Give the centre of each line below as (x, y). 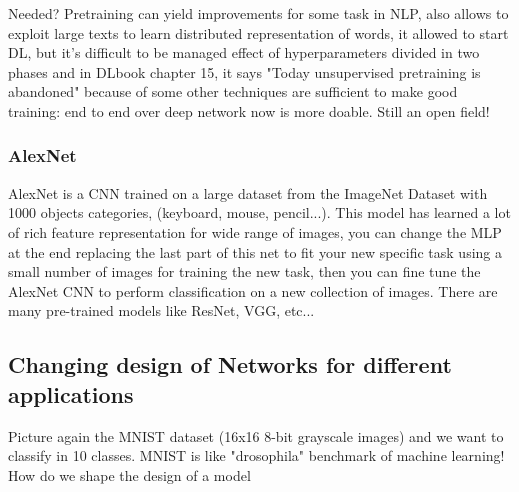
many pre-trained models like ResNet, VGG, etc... (161, 310)
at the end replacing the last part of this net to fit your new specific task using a (255, 251)
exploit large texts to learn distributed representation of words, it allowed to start (258, 32)
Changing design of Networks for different (230, 364)
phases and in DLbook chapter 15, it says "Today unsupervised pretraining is (244, 71)
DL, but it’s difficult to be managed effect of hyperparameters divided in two (244, 52)
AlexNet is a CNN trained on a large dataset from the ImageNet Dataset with (248, 192)
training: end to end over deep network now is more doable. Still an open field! (249, 110)
